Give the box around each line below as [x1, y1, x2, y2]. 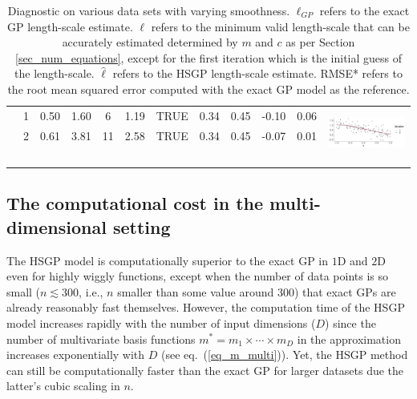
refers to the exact [319, 2, 410, 18]
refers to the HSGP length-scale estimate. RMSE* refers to [112, 65, 403, 82]
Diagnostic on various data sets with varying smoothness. [7, 2, 290, 18]
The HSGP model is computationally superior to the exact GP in [6, 252, 329, 268]
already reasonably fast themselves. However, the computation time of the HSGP [6, 299, 405, 316]
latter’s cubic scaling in [6, 377, 120, 394]
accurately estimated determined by [62, 34, 238, 50]
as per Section [285, 34, 355, 50]
